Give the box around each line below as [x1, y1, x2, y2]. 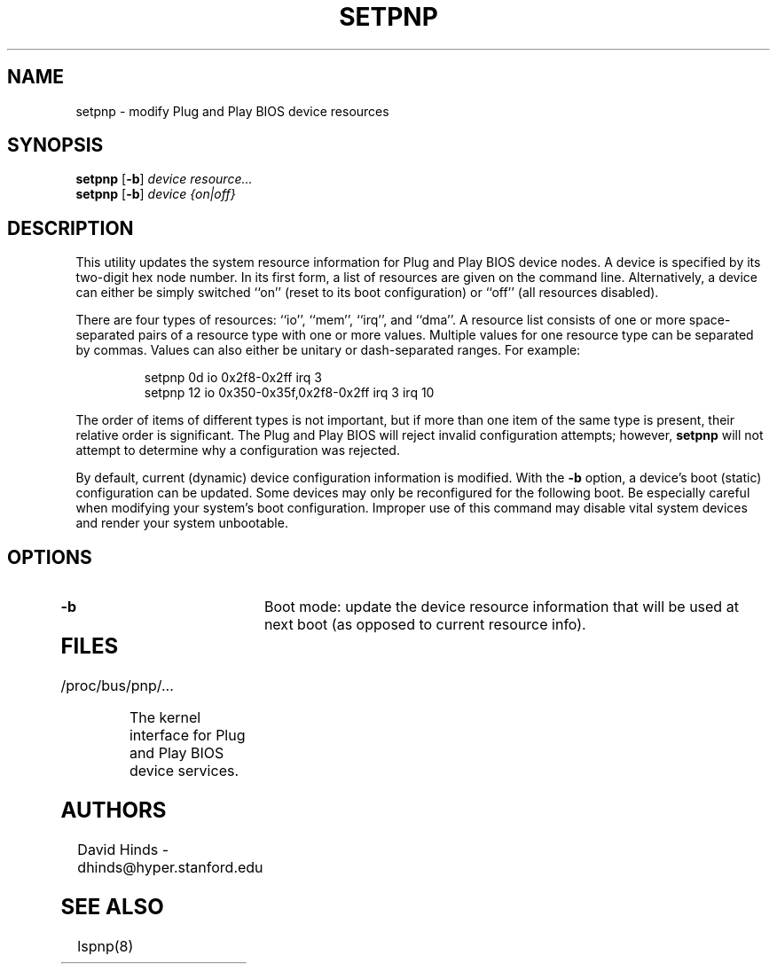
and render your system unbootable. [75, 515, 288, 531]
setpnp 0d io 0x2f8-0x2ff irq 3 [144, 370, 322, 386]
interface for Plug [129, 726, 246, 745]
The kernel [129, 709, 201, 727]
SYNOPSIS [7, 134, 104, 157]
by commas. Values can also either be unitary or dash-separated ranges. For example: [75, 342, 581, 358]
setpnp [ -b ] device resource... [75, 171, 253, 187]
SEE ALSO [60, 893, 164, 920]
